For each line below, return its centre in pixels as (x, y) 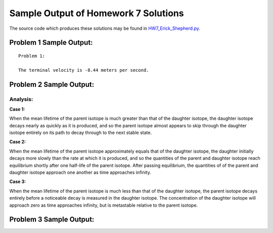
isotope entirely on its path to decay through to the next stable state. (80, 133)
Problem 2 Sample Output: (52, 84)
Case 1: (17, 109)
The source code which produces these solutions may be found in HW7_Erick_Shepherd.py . (105, 28)
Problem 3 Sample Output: (52, 220)
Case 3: (18, 181)
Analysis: (21, 99)
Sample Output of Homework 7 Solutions (97, 13)
